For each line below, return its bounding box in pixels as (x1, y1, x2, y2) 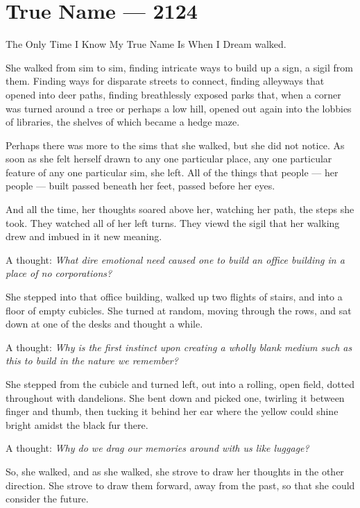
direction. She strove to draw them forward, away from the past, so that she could (6, 477, 355, 492)
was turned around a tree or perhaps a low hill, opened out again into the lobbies (6, 101, 352, 115)
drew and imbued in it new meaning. (6, 229, 162, 244)
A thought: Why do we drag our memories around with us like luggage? (6, 441, 309, 455)
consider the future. (6, 491, 89, 506)
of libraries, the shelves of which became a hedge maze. (6, 115, 240, 129)
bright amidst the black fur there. (6, 417, 148, 432)
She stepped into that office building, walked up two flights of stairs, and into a (6, 289, 343, 304)
